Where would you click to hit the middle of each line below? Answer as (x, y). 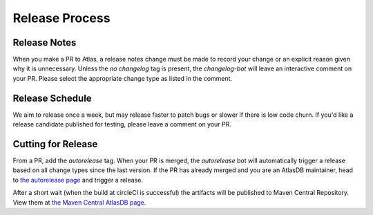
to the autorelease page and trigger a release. (78, 180)
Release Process (61, 18)
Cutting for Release (55, 144)
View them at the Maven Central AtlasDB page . (79, 202)
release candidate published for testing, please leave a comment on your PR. (122, 124)
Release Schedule (52, 98)
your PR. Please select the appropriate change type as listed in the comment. (123, 78)
